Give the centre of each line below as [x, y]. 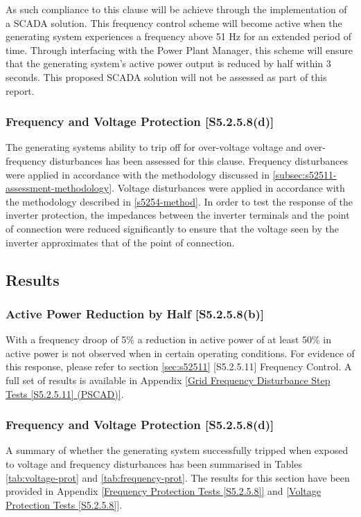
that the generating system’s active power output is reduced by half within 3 [168, 63]
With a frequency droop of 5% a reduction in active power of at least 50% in [169, 339]
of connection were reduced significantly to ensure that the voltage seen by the [172, 228]
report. [20, 90]
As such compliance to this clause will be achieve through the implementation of [176, 9]
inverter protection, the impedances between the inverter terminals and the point [178, 215]
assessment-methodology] [59, 188]
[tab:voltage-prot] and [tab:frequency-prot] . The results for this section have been [178, 477]
